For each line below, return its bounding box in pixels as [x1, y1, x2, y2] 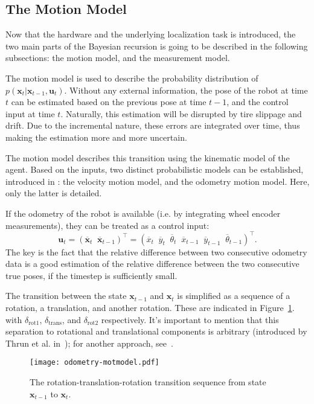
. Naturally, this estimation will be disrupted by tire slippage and [60, 107, 302, 120]
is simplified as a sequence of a [177, 289, 290, 302]
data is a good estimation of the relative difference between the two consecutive [5, 257, 300, 270]
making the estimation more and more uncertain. [5, 130, 187, 143]
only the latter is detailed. [5, 187, 102, 199]
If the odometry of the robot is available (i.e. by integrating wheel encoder [5, 207, 281, 219]
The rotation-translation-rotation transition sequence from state [30, 376, 266, 388]
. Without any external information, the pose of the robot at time [64, 83, 308, 96]
